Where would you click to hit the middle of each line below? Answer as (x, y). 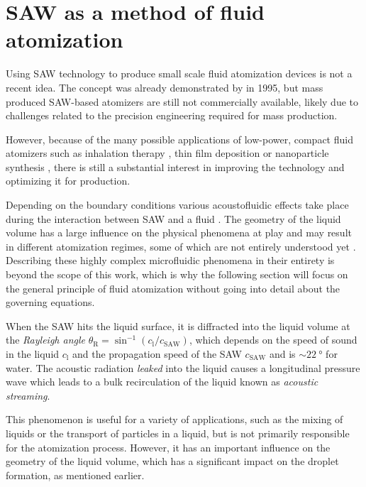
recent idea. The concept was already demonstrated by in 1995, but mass (165, 87)
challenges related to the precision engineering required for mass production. (172, 115)
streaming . (28, 395)
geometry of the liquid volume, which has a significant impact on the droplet (172, 461)
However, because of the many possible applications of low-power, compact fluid (179, 139)
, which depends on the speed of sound (273, 340)
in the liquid (33, 354)
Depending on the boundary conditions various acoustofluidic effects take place (177, 205)
